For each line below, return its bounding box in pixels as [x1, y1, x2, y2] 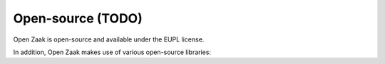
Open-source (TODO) [13, 11, 143, 26]
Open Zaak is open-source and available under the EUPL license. [13, 35, 205, 44]
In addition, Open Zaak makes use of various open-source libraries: [13, 48, 212, 56]
